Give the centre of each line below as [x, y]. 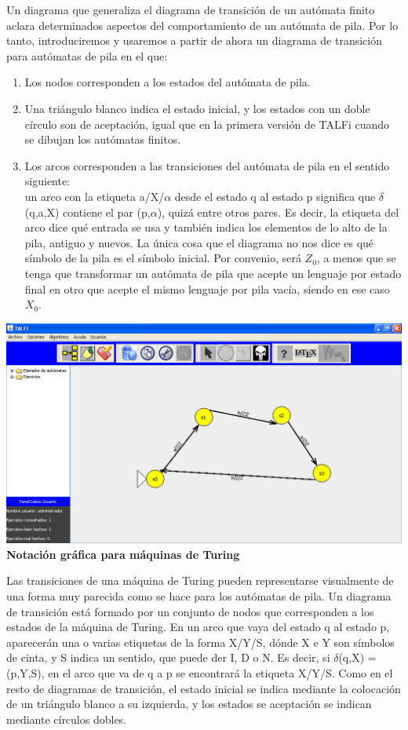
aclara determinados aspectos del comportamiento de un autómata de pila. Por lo [202, 25]
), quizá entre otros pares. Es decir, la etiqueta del [278, 212]
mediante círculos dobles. [67, 719]
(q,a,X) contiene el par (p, [87, 212]
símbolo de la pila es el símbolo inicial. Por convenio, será [163, 258]
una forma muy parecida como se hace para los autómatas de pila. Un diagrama [199, 596]
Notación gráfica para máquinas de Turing [123, 554]
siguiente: [47, 181]
